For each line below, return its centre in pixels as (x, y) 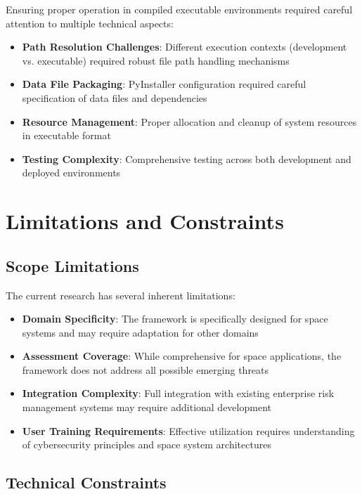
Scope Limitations (72, 265)
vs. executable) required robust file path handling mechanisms (156, 60)
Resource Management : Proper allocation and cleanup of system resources (189, 121)
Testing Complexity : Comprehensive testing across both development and (187, 158)
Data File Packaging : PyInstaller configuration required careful (164, 84)
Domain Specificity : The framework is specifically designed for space (175, 319)
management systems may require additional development (147, 407)
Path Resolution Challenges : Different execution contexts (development (185, 47)
